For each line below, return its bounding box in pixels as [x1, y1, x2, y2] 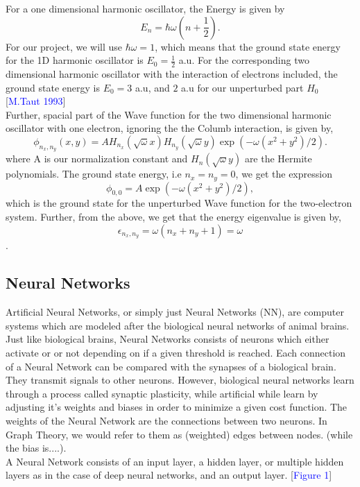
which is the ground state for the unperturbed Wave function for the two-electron [6, 196, 352, 210]
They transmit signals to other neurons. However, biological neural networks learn [6, 373, 354, 387]
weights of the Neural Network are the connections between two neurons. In [6, 413, 327, 428]
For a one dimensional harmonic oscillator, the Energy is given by [6, 1, 285, 15]
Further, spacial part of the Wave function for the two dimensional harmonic [6, 107, 332, 121]
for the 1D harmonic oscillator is [6, 53, 144, 67]
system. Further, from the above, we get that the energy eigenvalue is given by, [6, 210, 341, 224]
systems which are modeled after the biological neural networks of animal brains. [6, 318, 350, 332]
